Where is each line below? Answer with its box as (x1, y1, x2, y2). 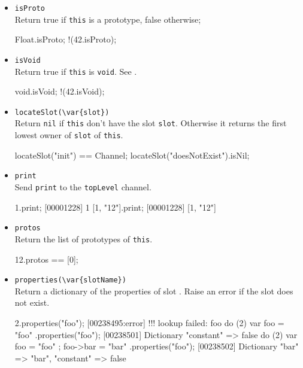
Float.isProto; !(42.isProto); (14, 33, 117, 45)
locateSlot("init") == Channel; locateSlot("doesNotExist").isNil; (14, 148, 250, 161)
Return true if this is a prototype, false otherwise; (14, 13, 201, 25)
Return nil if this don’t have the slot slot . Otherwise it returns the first (14, 117, 287, 129)
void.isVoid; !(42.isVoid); (14, 85, 105, 98)
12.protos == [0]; (14, 253, 78, 265)
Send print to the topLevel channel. (14, 181, 151, 193)
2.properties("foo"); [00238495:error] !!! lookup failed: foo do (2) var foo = (14, 317, 284, 329)
